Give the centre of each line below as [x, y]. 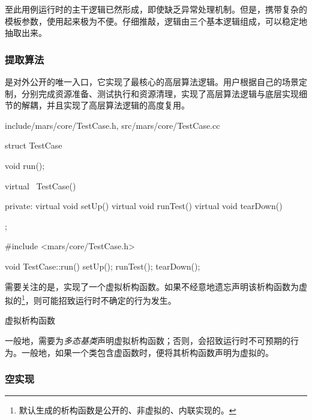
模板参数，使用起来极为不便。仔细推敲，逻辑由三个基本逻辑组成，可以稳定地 [156, 21]
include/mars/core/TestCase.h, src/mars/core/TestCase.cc [112, 125]
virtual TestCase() [40, 185]
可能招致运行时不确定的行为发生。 [109, 300]
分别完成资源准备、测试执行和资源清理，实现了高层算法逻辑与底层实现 [160, 93]
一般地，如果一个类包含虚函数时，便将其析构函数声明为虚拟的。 [147, 352]
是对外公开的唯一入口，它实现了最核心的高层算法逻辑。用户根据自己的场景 [152, 81]
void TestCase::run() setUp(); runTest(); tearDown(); [103, 266]
